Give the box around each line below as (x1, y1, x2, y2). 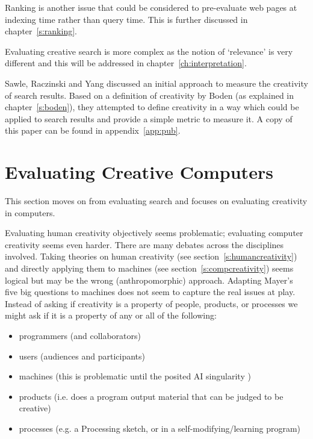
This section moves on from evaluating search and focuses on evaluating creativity (5, 195, 308, 207)
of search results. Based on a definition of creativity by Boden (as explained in (5, 89, 294, 101)
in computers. (5, 206, 55, 219)
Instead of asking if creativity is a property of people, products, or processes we (5, 297, 298, 310)
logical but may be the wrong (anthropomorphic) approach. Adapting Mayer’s (5, 273, 293, 286)
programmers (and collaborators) (19, 329, 141, 341)
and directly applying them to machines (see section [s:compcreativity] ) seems (5, 262, 294, 275)
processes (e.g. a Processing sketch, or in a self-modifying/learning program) (19, 422, 301, 434)
